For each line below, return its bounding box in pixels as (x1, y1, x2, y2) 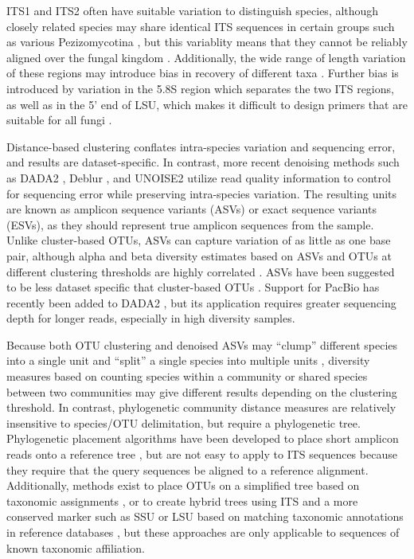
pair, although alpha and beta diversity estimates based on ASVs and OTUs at (6, 247, 392, 264)
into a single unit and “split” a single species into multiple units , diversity (6, 352, 370, 369)
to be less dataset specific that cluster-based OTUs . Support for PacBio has (6, 279, 380, 295)
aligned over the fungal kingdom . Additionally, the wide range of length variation (6, 49, 406, 65)
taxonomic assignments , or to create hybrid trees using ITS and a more (6, 492, 358, 509)
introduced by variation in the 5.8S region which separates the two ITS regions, (6, 80, 394, 96)
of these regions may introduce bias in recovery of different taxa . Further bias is (6, 64, 399, 81)
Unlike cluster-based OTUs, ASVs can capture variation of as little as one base (6, 232, 391, 248)
